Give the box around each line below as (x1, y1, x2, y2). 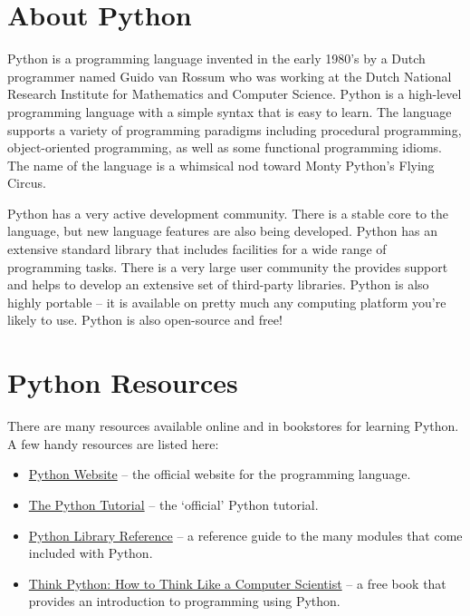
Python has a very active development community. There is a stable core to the (7, 203, 448, 222)
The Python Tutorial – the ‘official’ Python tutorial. (28, 494, 319, 513)
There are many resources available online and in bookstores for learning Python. (7, 416, 459, 435)
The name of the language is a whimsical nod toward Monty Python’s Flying (7, 155, 435, 174)
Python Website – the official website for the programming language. (28, 464, 411, 484)
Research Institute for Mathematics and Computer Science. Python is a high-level (7, 84, 462, 103)
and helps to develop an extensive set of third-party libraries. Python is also (7, 275, 429, 294)
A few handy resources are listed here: (7, 434, 219, 453)
